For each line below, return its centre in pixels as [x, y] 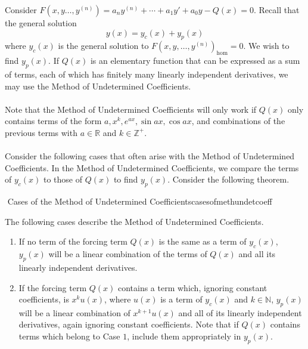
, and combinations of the [238, 121]
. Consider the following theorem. [228, 179]
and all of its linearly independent [240, 312]
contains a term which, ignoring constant [192, 287]
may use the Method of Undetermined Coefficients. [98, 86]
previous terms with [41, 132]
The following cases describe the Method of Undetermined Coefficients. [134, 221]
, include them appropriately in [184, 336]
